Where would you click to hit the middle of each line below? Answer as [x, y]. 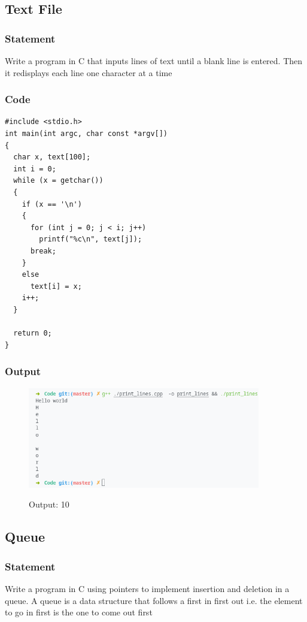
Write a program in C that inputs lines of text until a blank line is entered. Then [154, 61]
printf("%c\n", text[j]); [91, 239]
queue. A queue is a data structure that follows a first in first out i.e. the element [154, 600]
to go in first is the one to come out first [79, 612]
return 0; [33, 333]
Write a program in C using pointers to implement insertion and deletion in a [147, 589]
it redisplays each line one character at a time [89, 72]
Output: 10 [49, 504]
